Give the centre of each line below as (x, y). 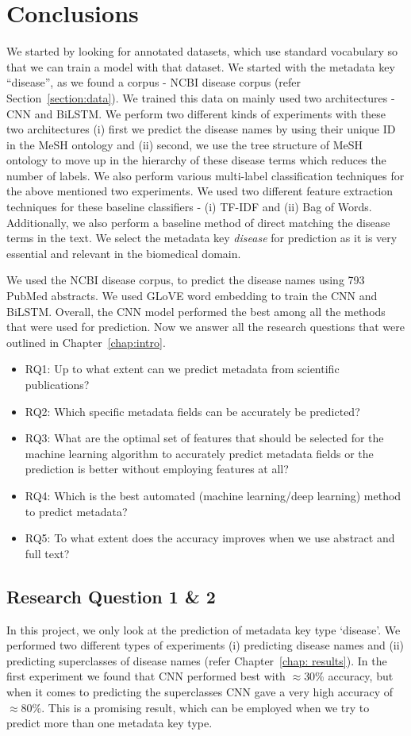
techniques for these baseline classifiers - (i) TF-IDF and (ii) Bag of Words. (189, 207)
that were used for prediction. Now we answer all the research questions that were (205, 327)
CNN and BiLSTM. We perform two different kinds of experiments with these (196, 113)
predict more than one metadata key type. (109, 723)
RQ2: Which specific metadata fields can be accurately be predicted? (192, 411)
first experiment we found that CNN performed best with (146, 676)
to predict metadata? (76, 511)
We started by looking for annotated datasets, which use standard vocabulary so (202, 51)
